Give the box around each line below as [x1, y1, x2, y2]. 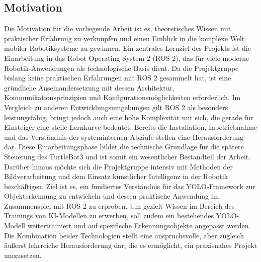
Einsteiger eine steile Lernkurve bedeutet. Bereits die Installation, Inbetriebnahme [4, 122, 257, 132]
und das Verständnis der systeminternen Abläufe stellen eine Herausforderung [4, 131, 244, 142]
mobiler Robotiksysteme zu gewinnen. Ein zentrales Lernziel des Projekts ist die [4, 43, 251, 53]
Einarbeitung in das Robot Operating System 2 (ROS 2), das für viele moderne [4, 52, 249, 63]
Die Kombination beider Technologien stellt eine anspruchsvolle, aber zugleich [4, 230, 244, 240]
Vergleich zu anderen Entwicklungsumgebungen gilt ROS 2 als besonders [4, 102, 228, 112]
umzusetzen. [4, 249, 42, 260]
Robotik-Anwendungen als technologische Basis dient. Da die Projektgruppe [4, 62, 239, 73]
